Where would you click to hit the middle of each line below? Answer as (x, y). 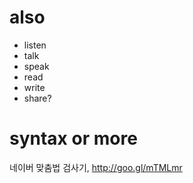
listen (35, 45)
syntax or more (73, 138)
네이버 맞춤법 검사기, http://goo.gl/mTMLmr (96, 167)
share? (37, 98)
